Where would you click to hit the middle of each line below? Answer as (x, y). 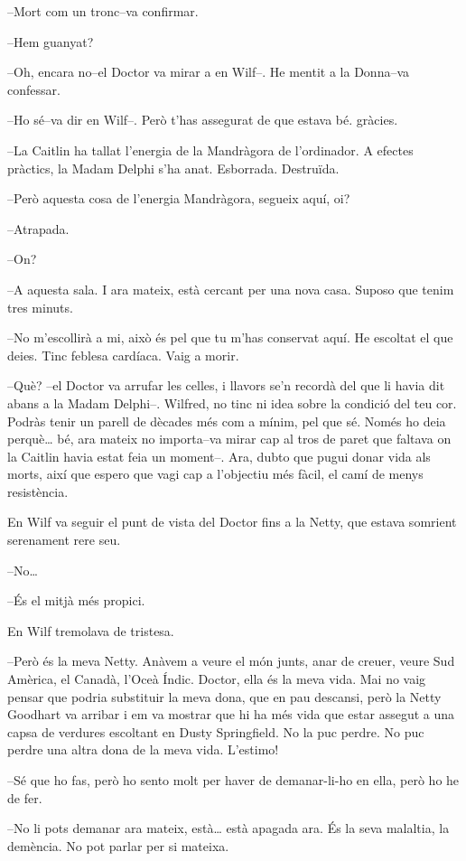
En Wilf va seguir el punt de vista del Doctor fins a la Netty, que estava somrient (232, 522)
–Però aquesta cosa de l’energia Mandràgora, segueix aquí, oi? (179, 198)
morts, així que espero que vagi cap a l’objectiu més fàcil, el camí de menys (215, 474)
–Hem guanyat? (51, 41)
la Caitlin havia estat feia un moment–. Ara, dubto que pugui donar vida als (219, 456)
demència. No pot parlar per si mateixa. (118, 845)
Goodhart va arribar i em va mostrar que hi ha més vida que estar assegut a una (231, 714)
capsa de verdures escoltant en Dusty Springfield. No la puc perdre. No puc (216, 731)
